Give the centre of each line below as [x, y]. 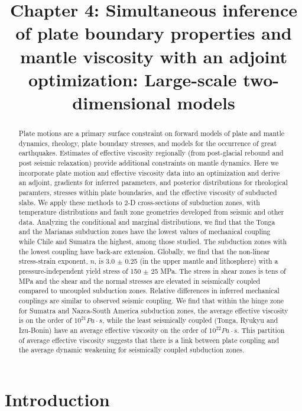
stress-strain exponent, [53, 261]
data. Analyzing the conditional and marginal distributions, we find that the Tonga [147, 221]
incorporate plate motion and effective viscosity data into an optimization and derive [149, 172]
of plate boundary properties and [154, 33]
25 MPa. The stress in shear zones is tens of [218, 271]
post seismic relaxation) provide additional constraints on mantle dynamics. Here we [149, 162]
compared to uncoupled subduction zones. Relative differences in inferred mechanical [149, 291]
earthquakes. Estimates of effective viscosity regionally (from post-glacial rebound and [151, 153]
